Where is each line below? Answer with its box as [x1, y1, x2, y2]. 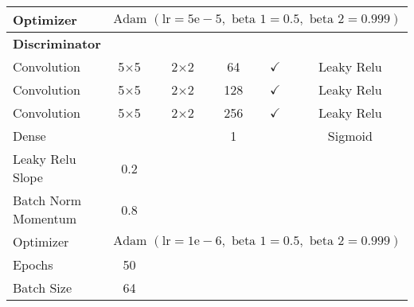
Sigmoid [327, 126, 373, 145]
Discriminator [13, 34, 101, 52]
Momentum [13, 209, 77, 227]
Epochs [13, 255, 53, 274]
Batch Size [13, 278, 72, 297]
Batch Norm [13, 191, 82, 209]
